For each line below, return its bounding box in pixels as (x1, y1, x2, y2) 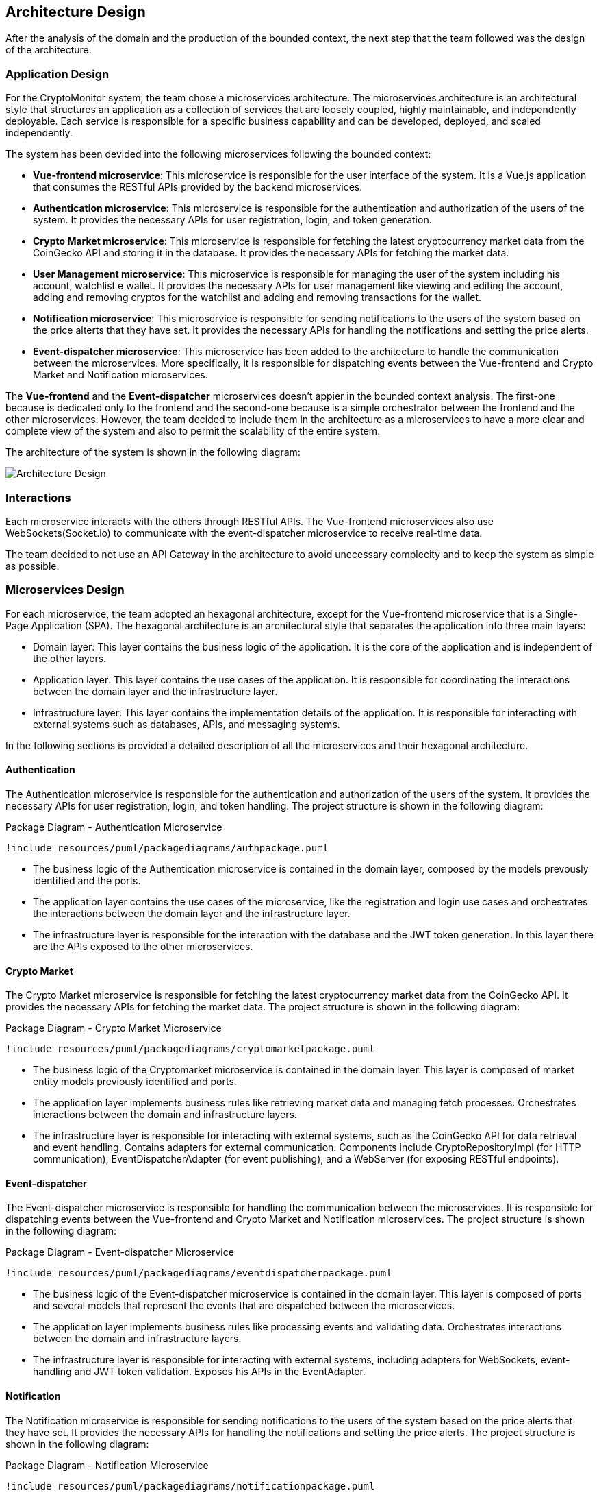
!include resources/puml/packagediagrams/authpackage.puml (5, 842, 329, 853)
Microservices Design (5, 583, 125, 597)
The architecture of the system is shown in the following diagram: (5, 446, 301, 459)
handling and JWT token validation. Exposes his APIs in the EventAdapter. (33, 1365, 366, 1378)
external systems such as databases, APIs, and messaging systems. (33, 718, 340, 730)
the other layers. (33, 652, 107, 664)
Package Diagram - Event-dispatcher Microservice (5, 1246, 234, 1259)
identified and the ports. (33, 874, 141, 886)
